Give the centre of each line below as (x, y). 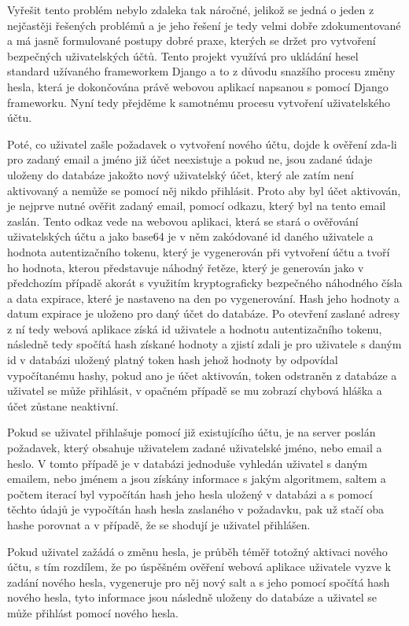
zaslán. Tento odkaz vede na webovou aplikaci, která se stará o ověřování (183, 221)
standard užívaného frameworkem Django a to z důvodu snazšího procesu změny (201, 71)
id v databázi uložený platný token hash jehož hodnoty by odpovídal (173, 360)
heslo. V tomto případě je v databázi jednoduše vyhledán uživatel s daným (188, 463)
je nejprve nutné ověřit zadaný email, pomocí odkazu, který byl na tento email (197, 206)
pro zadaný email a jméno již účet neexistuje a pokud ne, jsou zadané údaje (190, 159)
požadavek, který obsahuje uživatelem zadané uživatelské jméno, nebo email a (195, 448)
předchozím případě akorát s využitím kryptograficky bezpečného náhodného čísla (205, 283)
